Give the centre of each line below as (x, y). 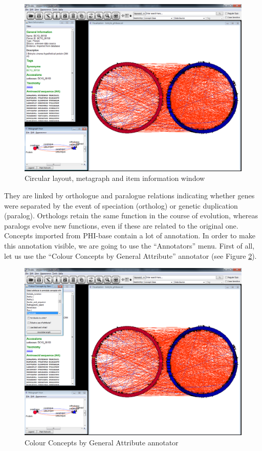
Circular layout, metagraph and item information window (115, 178)
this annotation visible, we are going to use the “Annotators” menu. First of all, (129, 246)
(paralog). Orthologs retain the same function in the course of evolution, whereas (131, 216)
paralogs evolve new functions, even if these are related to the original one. (121, 225)
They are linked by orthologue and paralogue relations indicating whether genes (129, 196)
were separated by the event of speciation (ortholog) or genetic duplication (121, 205)
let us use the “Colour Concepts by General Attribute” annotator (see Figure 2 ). (130, 255)
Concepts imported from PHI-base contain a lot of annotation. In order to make (130, 235)
